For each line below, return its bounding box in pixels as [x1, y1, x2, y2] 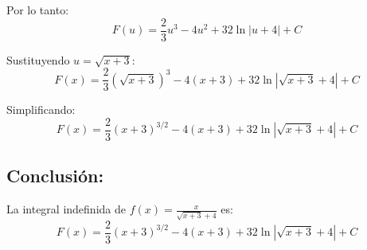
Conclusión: [6, 163, 104, 188]
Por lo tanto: [6, 2, 69, 18]
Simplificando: [6, 101, 76, 118]
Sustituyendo [6, 51, 70, 68]
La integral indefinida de [6, 201, 126, 217]
